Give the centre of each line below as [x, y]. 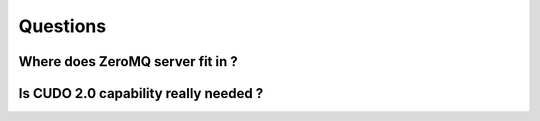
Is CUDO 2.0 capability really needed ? [141, 93]
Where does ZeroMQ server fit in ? [128, 61]
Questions [62, 26]
